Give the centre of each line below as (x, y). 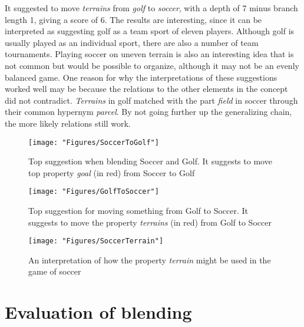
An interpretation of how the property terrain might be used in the (150, 260)
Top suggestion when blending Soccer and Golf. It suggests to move (150, 161)
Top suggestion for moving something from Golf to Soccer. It (138, 211)
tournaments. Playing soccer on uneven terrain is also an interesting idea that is (149, 54)
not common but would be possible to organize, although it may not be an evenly (152, 65)
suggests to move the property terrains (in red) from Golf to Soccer (150, 222)
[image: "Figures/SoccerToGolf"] (94, 142)
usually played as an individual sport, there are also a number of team (132, 42)
